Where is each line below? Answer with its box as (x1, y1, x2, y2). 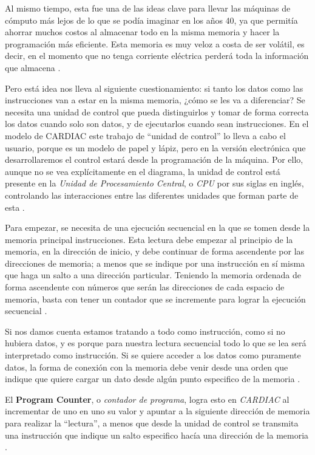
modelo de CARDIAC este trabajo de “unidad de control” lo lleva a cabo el (5, 129, 286, 142)
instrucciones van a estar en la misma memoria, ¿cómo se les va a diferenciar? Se (5, 94, 305, 106)
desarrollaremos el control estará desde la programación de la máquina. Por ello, (5, 153, 303, 166)
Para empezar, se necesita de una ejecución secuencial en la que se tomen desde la (5, 221, 310, 234)
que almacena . (5, 61, 61, 74)
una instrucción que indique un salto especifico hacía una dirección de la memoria (5, 428, 309, 441)
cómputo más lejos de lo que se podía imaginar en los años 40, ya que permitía (5, 13, 298, 26)
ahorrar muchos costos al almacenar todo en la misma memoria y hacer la (5, 26, 280, 38)
